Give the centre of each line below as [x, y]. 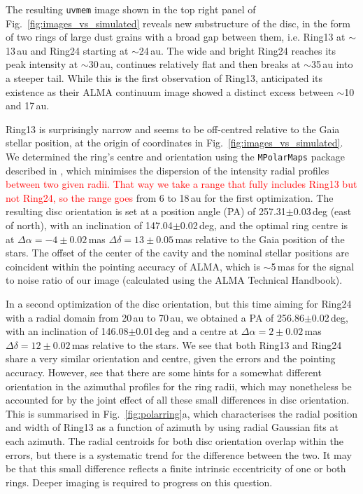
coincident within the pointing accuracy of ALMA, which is [133, 266]
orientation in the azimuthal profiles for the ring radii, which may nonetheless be [179, 386]
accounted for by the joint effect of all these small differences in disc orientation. [178, 400]
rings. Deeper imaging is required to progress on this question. [139, 482]
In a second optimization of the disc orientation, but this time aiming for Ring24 [179, 303]
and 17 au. [28, 105]
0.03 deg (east [322, 211]
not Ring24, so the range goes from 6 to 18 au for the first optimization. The [170, 197]
